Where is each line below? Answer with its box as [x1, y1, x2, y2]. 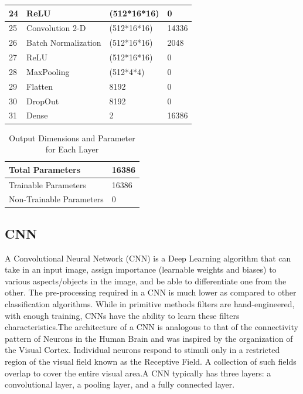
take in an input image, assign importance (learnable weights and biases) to [5, 263, 277, 276]
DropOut [26, 94, 59, 107]
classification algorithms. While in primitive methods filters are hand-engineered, [5, 298, 295, 310]
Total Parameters [9, 163, 81, 175]
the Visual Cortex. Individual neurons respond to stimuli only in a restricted [5, 344, 280, 356]
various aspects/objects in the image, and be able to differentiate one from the [5, 274, 287, 287]
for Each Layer [45, 143, 99, 155]
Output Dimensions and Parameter [9, 131, 135, 144]
